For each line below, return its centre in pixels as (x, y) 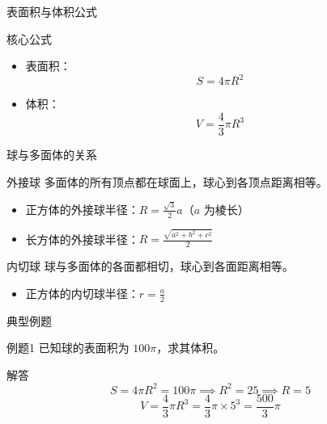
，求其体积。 (191, 348)
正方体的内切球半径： (82, 293)
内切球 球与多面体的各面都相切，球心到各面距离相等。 (150, 266)
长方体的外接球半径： (82, 239)
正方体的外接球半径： (82, 209)
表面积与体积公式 (52, 11)
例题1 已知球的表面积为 (68, 348)
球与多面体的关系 (52, 154)
